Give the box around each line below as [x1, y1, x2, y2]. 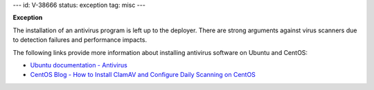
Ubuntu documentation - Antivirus [30, 60, 127, 69]
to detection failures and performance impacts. [12, 36, 148, 44]
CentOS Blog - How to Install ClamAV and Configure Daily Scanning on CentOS [30, 71, 256, 79]
